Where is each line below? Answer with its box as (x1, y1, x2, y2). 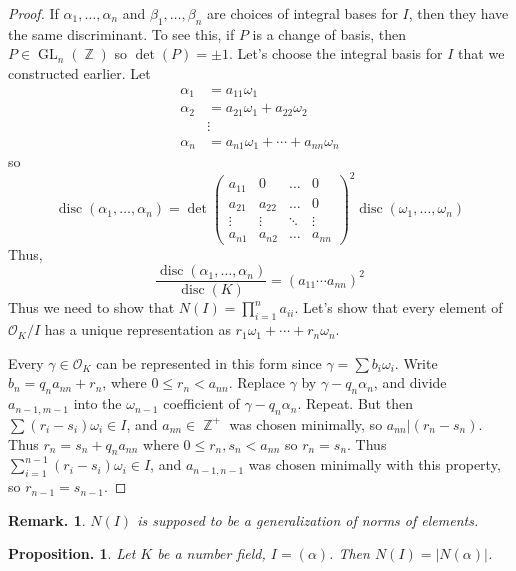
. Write (394, 352, 438, 373)
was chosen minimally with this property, (248, 454, 501, 475)
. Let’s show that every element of (294, 297, 503, 318)
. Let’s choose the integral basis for (228, 43, 443, 64)
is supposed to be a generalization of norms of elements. (137, 509, 479, 530)
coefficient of (163, 393, 240, 414)
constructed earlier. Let (8, 62, 151, 83)
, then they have (408, 3, 509, 23)
